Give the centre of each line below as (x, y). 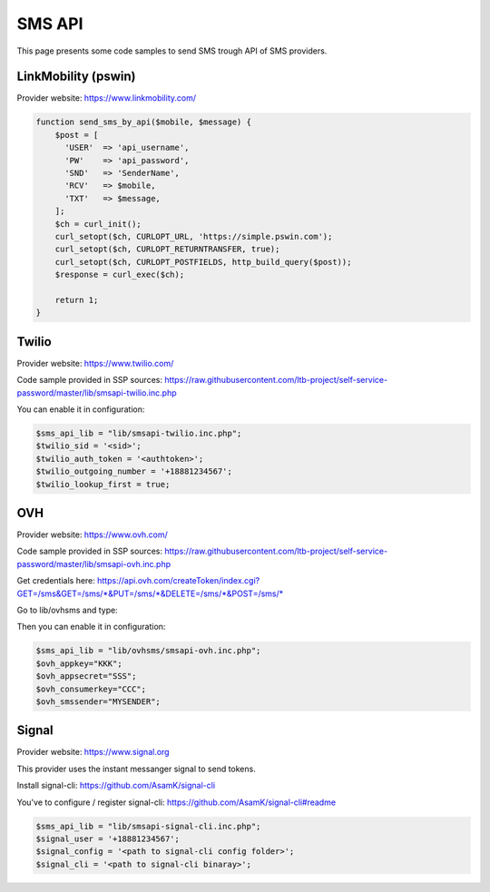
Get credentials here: (56, 581)
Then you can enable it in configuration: (91, 627)
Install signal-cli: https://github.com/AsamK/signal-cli (116, 786)
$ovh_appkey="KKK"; (79, 663)
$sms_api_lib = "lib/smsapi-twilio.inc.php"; (139, 433)
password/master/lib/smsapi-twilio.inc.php (97, 392)
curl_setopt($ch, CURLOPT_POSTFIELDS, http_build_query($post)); (203, 262)
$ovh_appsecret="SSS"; (86, 676)
